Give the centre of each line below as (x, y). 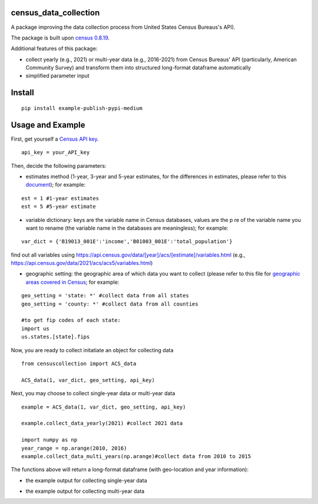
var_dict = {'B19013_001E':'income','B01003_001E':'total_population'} (127, 242)
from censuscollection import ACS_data (79, 363)
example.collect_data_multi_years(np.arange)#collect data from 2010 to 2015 (136, 456)
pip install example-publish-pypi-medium (82, 108)
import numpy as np (49, 440)
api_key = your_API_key (56, 152)
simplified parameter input (57, 76)
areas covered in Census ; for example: (72, 282)
